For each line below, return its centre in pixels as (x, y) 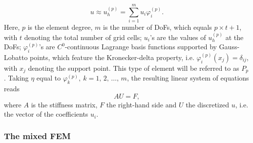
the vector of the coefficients (46, 114)
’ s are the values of (178, 37)
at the (234, 37)
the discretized (207, 104)
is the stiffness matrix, (64, 104)
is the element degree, (60, 27)
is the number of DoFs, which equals (158, 27)
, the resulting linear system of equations (188, 78)
